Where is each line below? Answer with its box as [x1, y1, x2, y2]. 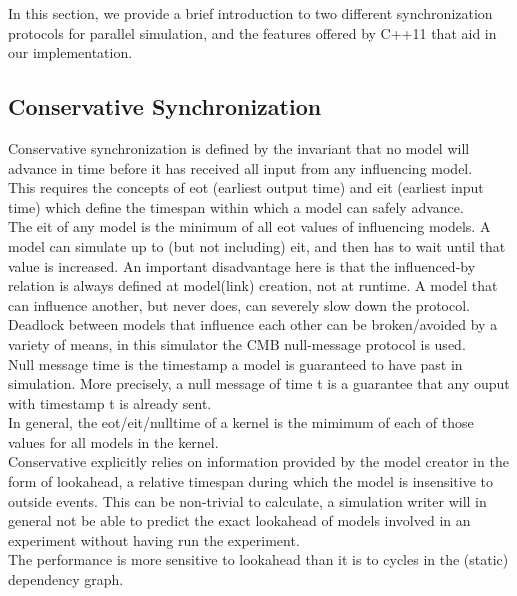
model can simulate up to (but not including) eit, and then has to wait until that [8, 235, 506, 256]
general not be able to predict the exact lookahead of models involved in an [8, 510, 471, 531]
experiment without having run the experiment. [8, 529, 300, 550]
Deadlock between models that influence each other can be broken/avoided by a [8, 314, 498, 335]
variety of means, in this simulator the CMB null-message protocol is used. [8, 333, 466, 354]
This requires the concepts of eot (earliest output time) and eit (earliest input [8, 177, 484, 198]
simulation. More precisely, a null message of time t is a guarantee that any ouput [8, 373, 510, 394]
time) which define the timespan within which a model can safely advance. [8, 196, 464, 217]
